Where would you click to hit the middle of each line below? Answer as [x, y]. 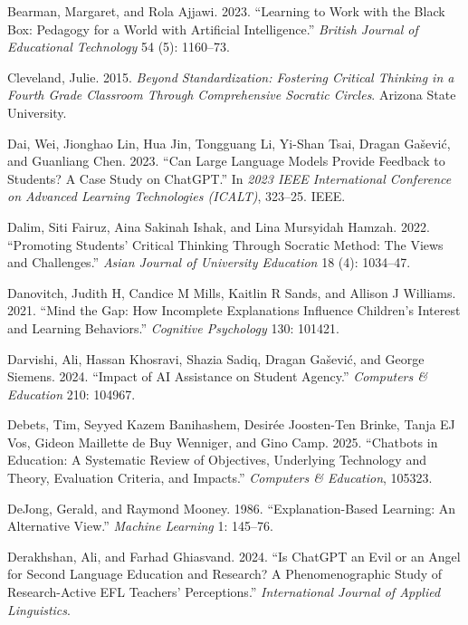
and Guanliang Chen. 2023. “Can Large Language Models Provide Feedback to [226, 161]
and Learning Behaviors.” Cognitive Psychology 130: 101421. [173, 327]
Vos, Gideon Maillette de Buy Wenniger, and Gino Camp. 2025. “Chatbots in [223, 442]
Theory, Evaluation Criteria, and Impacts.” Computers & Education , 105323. [220, 478]
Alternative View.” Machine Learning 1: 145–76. [140, 526]
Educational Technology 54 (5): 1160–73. [119, 47]
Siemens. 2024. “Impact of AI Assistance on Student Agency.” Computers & [217, 376]
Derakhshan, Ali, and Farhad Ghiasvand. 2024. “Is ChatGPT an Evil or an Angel [234, 556]
